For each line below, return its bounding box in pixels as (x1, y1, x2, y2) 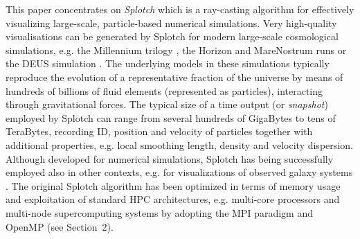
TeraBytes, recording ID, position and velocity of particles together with (6, 124, 313, 139)
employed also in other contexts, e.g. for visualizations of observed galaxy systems (6, 165, 353, 179)
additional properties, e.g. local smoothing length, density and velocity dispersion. (6, 137, 353, 152)
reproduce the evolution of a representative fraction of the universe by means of (6, 69, 343, 84)
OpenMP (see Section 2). (6, 219, 114, 233)
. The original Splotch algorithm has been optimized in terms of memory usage (6, 178, 341, 193)
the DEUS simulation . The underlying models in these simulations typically (6, 56, 330, 71)
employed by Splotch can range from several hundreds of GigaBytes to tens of (6, 110, 336, 125)
